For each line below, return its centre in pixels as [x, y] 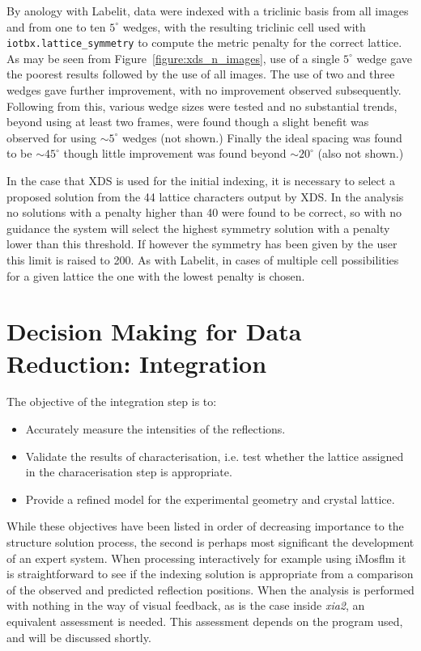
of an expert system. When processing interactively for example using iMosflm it [206, 558]
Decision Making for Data [154, 331]
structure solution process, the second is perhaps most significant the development [210, 542]
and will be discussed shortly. [79, 637]
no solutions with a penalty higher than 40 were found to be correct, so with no [204, 212]
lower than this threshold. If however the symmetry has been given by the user [202, 244]
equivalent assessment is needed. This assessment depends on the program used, [205, 621]
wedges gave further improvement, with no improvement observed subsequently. [204, 90]
